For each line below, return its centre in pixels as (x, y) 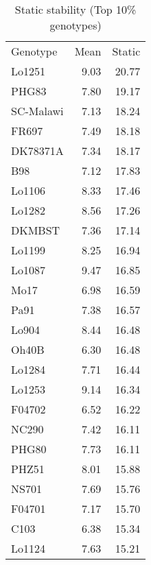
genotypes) (75, 25)
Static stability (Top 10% (75, 9)
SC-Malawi (37, 111)
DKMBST (36, 230)
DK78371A (37, 151)
